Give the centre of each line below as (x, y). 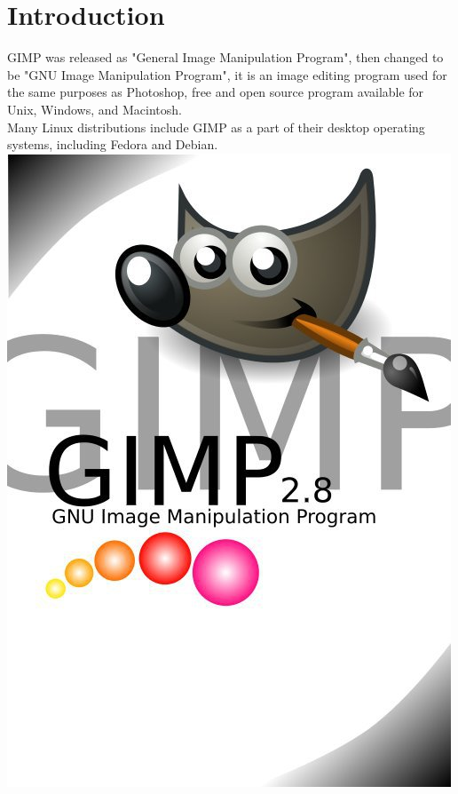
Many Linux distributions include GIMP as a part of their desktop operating (216, 127)
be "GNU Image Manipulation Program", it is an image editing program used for (227, 74)
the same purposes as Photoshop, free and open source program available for (216, 92)
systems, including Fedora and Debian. (113, 144)
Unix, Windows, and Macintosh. (95, 109)
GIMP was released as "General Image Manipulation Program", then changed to (225, 57)
